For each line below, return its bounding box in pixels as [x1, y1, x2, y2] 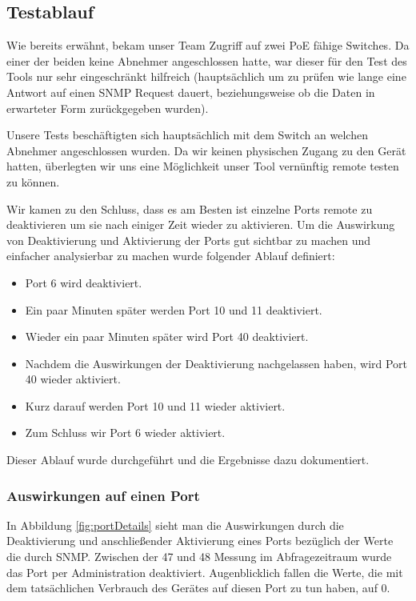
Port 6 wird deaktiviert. [25, 274, 142, 290]
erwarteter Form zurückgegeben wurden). [6, 99, 209, 116]
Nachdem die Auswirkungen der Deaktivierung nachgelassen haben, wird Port [25, 355, 408, 371]
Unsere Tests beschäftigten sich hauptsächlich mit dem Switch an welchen [6, 126, 368, 143]
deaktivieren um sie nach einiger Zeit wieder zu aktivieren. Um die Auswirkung [6, 216, 395, 233]
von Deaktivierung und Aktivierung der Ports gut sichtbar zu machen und [6, 231, 371, 248]
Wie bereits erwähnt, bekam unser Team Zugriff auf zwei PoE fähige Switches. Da [6, 37, 410, 54]
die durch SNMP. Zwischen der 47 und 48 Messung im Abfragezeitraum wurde [6, 548, 392, 565]
